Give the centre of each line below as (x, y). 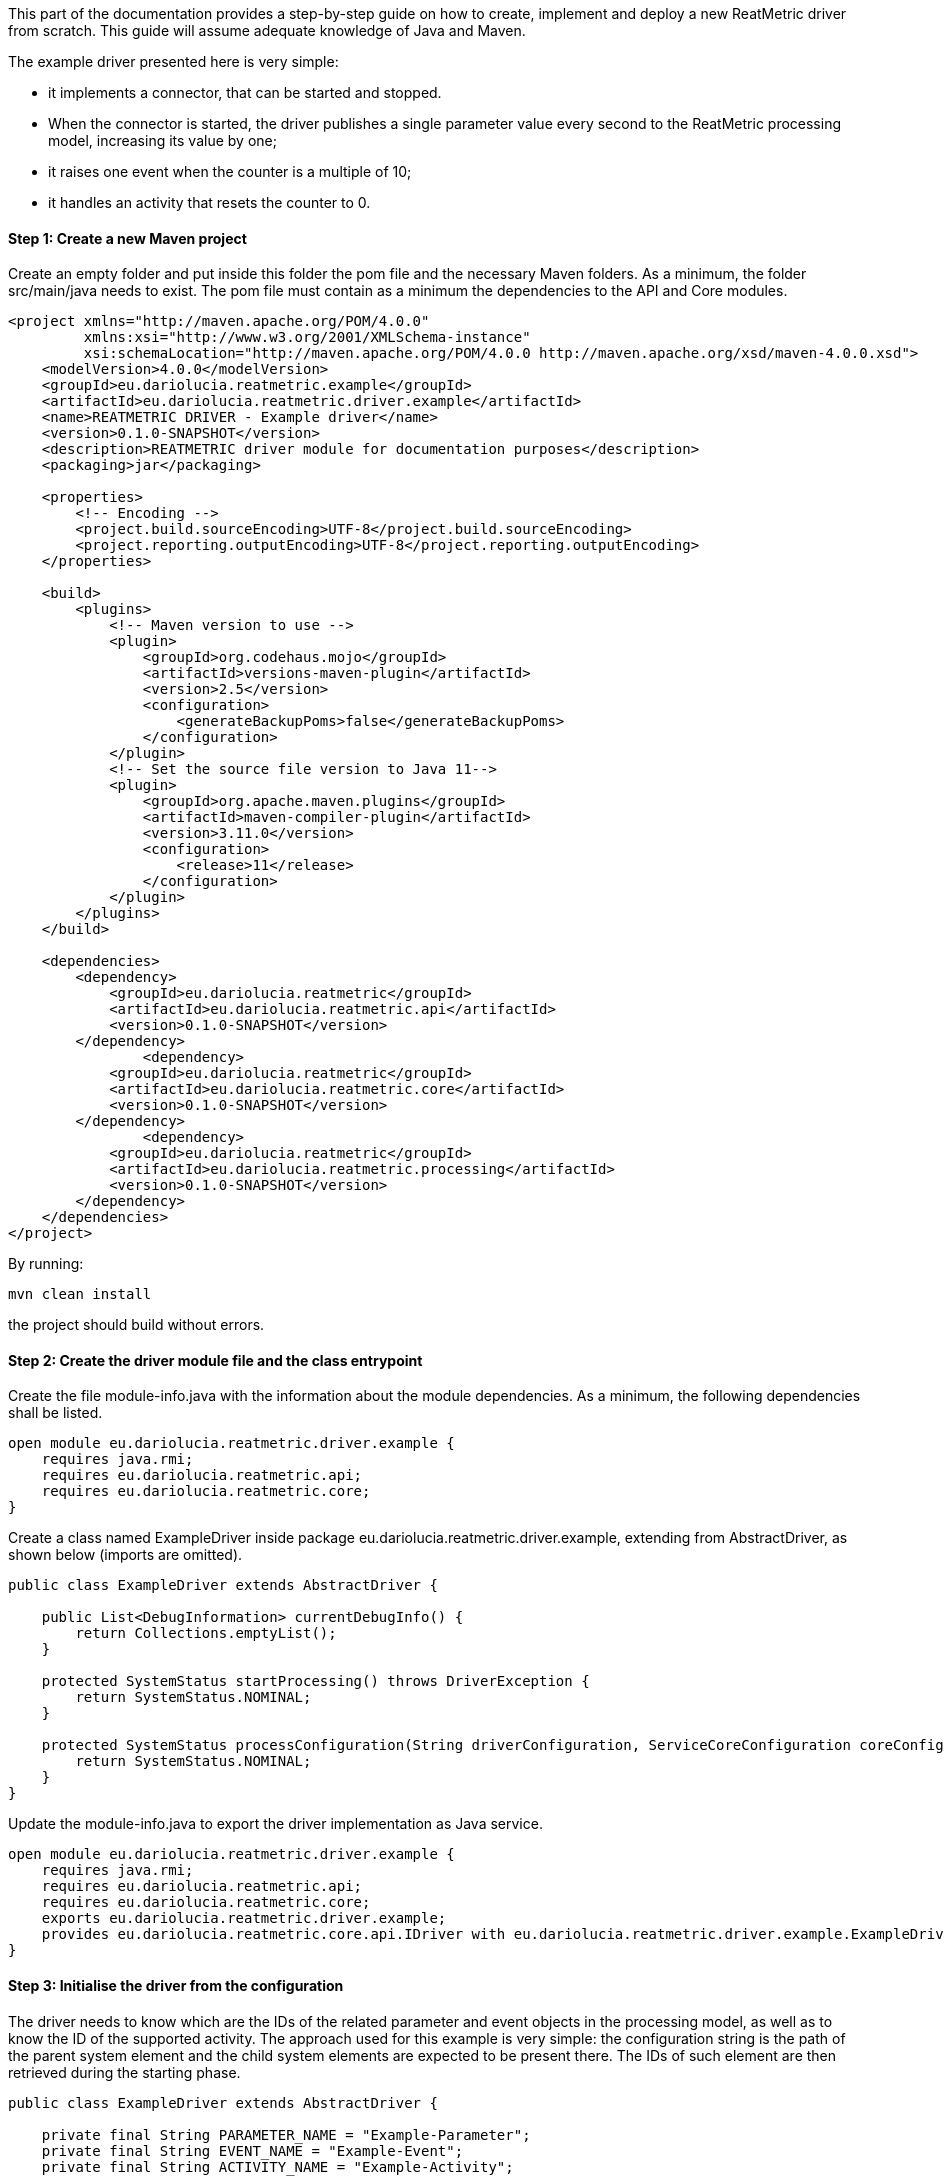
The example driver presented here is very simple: (173, 61)
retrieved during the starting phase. (124, 2072)
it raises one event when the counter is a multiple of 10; (230, 171)
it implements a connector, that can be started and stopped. (245, 92)
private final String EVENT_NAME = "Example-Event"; (252, 2150)
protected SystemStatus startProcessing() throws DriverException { (315, 1681)
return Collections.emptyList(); (206, 1633)
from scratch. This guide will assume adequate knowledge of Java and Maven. (267, 30)
